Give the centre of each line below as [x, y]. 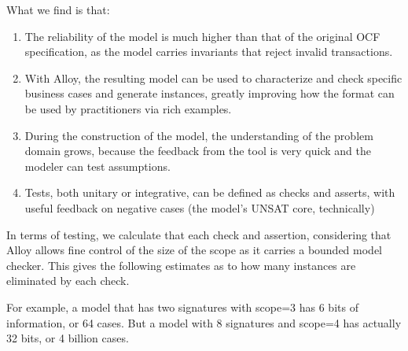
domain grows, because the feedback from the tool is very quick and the [198, 151]
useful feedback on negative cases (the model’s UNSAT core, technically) [200, 207]
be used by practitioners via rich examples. [128, 108]
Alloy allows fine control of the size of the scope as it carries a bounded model [195, 250]
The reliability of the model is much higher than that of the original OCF [202, 36]
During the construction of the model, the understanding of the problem [199, 135]
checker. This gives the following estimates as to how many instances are [181, 265]
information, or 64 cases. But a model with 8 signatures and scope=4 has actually [204, 322]
